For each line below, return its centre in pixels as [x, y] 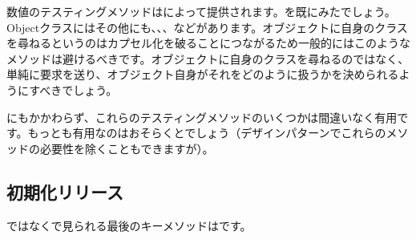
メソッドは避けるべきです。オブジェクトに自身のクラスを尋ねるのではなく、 [208, 58]
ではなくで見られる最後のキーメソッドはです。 [129, 225]
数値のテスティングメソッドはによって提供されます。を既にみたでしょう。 [201, 11]
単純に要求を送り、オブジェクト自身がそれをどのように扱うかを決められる [203, 74]
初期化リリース [65, 191]
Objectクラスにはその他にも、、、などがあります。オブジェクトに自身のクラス [207, 27]
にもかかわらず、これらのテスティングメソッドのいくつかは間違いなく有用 [202, 117]
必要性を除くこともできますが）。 [127, 148]
